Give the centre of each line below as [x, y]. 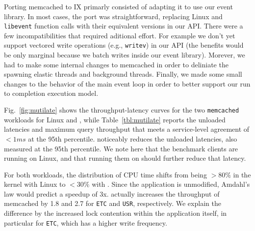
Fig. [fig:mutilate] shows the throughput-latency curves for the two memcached [122, 110]
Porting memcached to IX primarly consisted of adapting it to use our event [118, 6]
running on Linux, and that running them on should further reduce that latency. [125, 158]
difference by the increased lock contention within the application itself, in [115, 213]
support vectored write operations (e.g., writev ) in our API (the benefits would [124, 45]
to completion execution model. [51, 93]
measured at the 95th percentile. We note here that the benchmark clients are [121, 148]
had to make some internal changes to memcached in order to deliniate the [116, 64]
